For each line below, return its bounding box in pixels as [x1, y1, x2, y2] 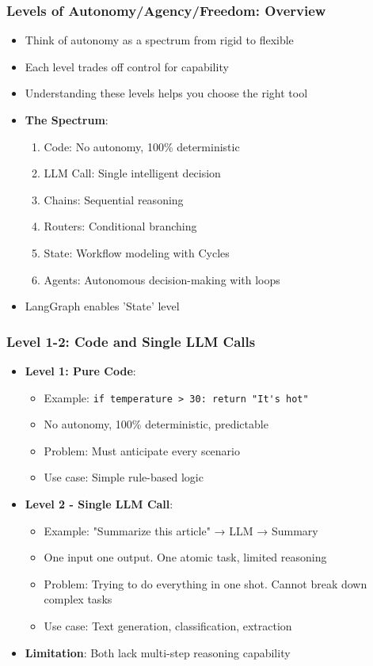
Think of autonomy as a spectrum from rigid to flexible [25, 32, 294, 48]
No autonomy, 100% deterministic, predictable [44, 416, 268, 432]
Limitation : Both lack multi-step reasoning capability [25, 644, 291, 660]
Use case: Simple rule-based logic [44, 469, 204, 485]
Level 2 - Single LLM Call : [25, 496, 173, 512]
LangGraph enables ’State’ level [25, 298, 180, 314]
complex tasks [44, 591, 112, 607]
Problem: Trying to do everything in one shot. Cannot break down [44, 575, 367, 592]
